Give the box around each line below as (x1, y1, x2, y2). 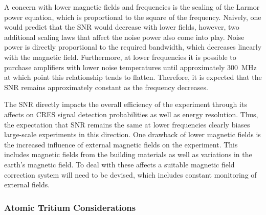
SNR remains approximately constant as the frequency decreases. (4, 81, 208, 92)
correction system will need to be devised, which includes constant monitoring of (4, 169, 257, 180)
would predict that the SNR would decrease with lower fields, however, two (4, 21, 239, 32)
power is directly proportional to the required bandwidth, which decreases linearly (4, 41, 262, 52)
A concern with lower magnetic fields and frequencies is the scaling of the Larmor (4, 2, 260, 12)
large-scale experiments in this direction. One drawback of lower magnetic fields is (4, 129, 261, 140)
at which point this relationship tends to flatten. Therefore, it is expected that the (4, 72, 262, 82)
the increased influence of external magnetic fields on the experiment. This (4, 139, 238, 149)
